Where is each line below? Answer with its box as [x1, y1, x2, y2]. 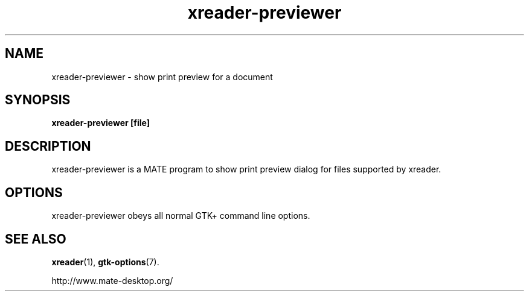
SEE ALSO [5, 231, 66, 247]
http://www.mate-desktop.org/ [51, 275, 173, 286]
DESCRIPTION [5, 138, 91, 154]
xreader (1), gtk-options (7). [51, 256, 159, 267]
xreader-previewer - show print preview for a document [51, 71, 273, 82]
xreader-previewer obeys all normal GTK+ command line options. [51, 210, 310, 221]
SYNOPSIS [5, 92, 71, 108]
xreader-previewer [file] [51, 118, 150, 128]
